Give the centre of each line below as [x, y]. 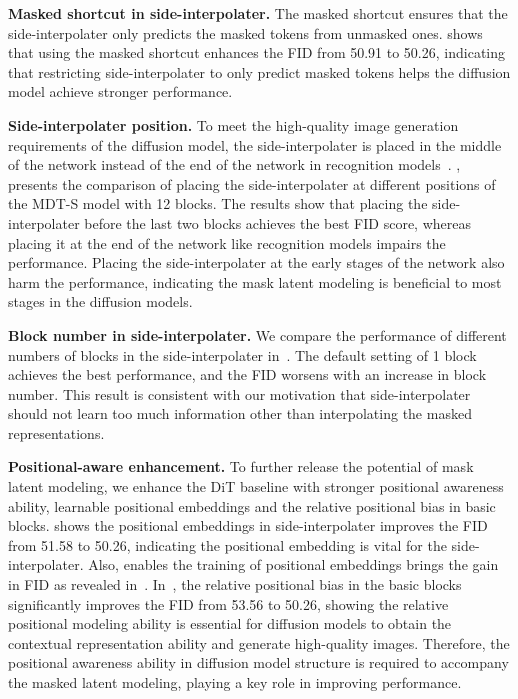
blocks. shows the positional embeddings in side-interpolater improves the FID [248, 525]
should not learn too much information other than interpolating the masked [240, 413]
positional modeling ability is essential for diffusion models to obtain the [230, 623]
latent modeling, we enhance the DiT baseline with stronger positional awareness [256, 486]
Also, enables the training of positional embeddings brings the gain [293, 564]
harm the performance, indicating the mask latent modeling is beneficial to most [255, 281]
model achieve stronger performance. [120, 91]
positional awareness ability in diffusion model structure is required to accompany [258, 662]
